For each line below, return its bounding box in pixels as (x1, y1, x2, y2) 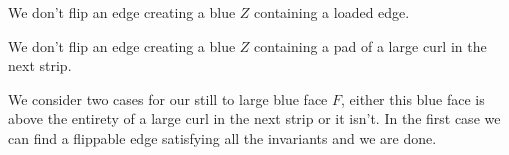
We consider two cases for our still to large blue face (8, 88, 328, 109)
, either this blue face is (341, 88, 485, 109)
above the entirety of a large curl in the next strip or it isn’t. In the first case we (8, 108, 501, 129)
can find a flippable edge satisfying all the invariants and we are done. (8, 127, 437, 148)
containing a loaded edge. (254, 2, 410, 22)
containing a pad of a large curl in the (254, 35, 487, 56)
